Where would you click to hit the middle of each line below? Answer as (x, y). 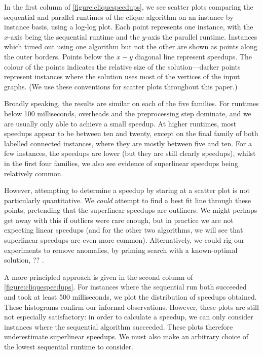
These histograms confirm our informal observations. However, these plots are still (131, 306)
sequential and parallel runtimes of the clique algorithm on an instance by (119, 17)
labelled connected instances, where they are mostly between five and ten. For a (128, 143)
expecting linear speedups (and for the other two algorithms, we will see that (124, 230)
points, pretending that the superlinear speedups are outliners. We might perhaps (131, 210)
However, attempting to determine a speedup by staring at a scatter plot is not (127, 190)
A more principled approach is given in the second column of (99, 277)
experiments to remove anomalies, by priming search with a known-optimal (121, 250)
